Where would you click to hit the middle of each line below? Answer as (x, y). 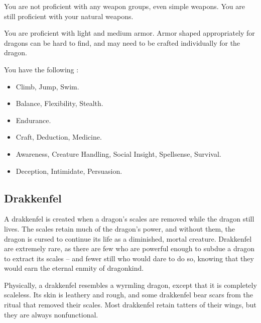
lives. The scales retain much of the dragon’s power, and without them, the (120, 228)
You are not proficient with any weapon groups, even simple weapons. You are (124, 6)
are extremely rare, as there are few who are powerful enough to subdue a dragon (129, 248)
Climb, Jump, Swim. (47, 86)
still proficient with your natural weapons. (69, 16)
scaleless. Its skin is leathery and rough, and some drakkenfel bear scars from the (128, 295)
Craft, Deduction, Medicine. (59, 137)
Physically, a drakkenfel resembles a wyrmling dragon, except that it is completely (130, 285)
